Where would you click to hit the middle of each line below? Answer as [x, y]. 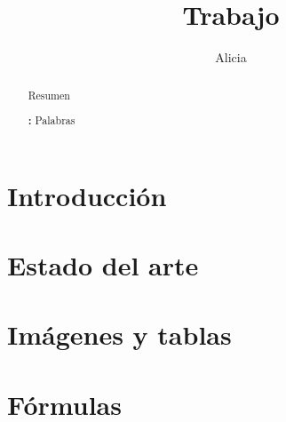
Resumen [49, 95]
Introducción [87, 195]
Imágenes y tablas [119, 334]
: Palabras [52, 121]
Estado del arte [103, 265]
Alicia [231, 57]
